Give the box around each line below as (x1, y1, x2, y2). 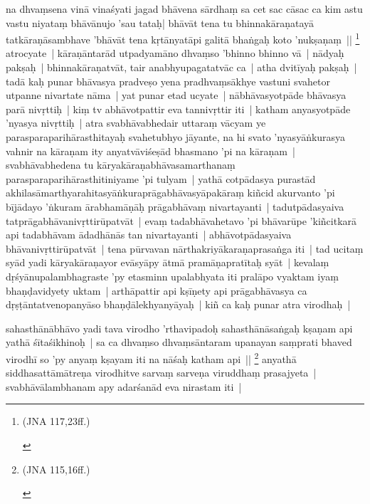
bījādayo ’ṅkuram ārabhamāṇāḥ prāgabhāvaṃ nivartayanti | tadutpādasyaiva (6, 199, 344, 214)
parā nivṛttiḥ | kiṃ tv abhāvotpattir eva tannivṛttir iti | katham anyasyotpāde (6, 101, 351, 116)
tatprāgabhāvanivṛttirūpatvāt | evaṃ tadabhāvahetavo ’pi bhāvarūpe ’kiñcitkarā (6, 213, 357, 228)
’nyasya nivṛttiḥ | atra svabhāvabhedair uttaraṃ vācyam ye (6, 115, 266, 130)
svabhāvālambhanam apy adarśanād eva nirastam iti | (6, 379, 242, 394)
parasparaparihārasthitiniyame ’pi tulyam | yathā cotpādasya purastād (6, 171, 316, 186)
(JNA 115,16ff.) (22, 461, 90, 476)
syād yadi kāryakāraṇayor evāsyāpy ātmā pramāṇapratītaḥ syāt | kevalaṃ (6, 255, 329, 270)
